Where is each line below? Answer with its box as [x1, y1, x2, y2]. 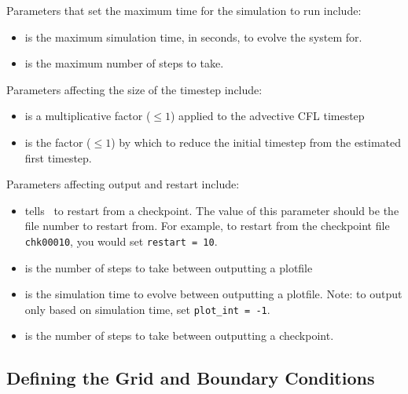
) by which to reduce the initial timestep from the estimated [111, 133, 402, 150]
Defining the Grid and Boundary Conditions [6, 366, 375, 390]
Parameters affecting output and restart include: [6, 176, 240, 192]
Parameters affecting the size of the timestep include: [6, 81, 263, 97]
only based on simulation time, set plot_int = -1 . [24, 301, 270, 317]
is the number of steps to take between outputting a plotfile [24, 259, 313, 275]
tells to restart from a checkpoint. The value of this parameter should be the [24, 202, 399, 218]
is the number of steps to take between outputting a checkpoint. [24, 327, 334, 344]
